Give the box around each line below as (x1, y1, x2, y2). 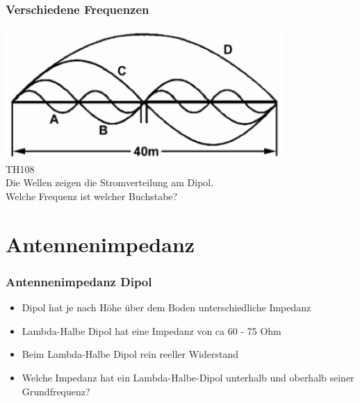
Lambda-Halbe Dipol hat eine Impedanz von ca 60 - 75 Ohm (22, 323, 281, 338)
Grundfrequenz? (22, 384, 90, 398)
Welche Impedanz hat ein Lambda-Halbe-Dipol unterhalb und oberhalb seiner (22, 370, 354, 385)
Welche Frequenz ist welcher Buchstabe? (6, 189, 178, 204)
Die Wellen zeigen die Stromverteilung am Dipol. (6, 175, 214, 190)
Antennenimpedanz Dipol (6, 272, 152, 290)
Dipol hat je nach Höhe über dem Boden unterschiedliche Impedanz (22, 300, 311, 315)
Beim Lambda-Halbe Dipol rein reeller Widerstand (22, 347, 238, 361)
